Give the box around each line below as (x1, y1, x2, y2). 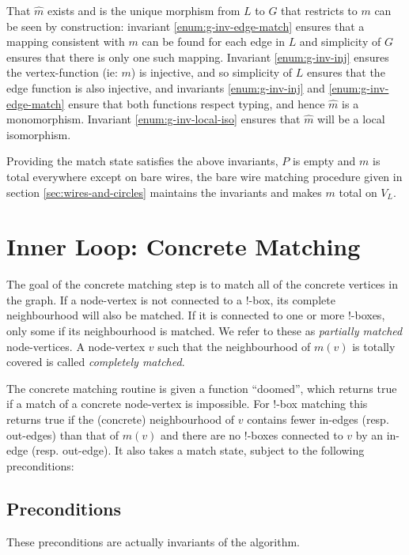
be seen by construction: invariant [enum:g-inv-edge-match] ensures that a (6, 17, 365, 34)
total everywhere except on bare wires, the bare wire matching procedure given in (6, 168, 403, 184)
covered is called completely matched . (6, 353, 185, 370)
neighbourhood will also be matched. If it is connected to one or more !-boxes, (6, 307, 385, 323)
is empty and (292, 153, 356, 169)
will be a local (317, 111, 385, 127)
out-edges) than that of (6, 426, 119, 443)
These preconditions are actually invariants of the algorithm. (6, 533, 301, 549)
